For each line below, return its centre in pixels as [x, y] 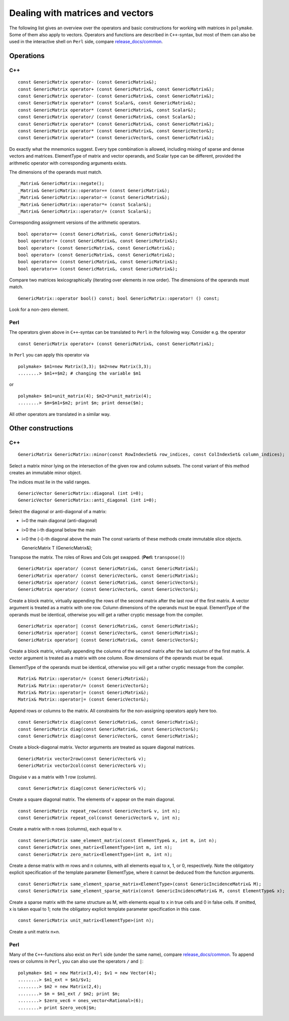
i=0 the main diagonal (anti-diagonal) [60, 521]
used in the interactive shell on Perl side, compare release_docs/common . [86, 42]
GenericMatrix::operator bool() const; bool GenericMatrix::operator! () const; [119, 298]
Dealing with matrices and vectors [81, 13]
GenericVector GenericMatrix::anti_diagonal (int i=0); [87, 500]
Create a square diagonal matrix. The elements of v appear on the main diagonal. [92, 799]
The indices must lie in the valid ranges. [50, 482]
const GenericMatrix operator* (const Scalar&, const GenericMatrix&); [107, 103]
